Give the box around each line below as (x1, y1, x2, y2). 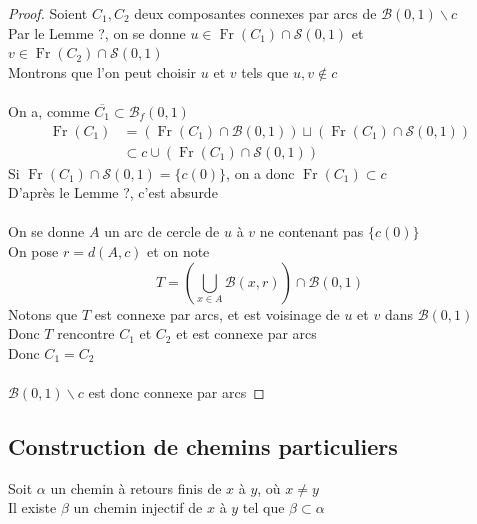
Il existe (8, 497, 57, 518)
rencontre (57, 323, 115, 344)
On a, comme (8, 100, 90, 121)
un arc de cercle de (104, 221, 220, 242)
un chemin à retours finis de (50, 477, 222, 498)
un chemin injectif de (73, 497, 203, 518)
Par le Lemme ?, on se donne (8, 22, 186, 43)
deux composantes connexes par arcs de (134, 3, 377, 23)
